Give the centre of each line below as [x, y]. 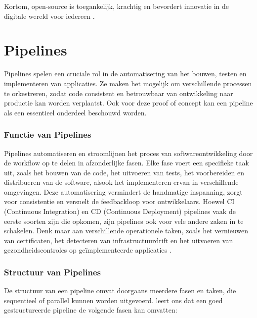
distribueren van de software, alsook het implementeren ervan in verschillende [121, 182]
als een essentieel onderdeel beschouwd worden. [75, 112]
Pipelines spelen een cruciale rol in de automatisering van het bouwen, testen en [125, 74]
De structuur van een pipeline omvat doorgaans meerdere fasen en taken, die [120, 291]
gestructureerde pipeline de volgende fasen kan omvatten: [91, 310]
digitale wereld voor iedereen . [49, 16]
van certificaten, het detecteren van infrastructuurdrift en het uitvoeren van [119, 240]
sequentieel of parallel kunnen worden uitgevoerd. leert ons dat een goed [113, 300]
